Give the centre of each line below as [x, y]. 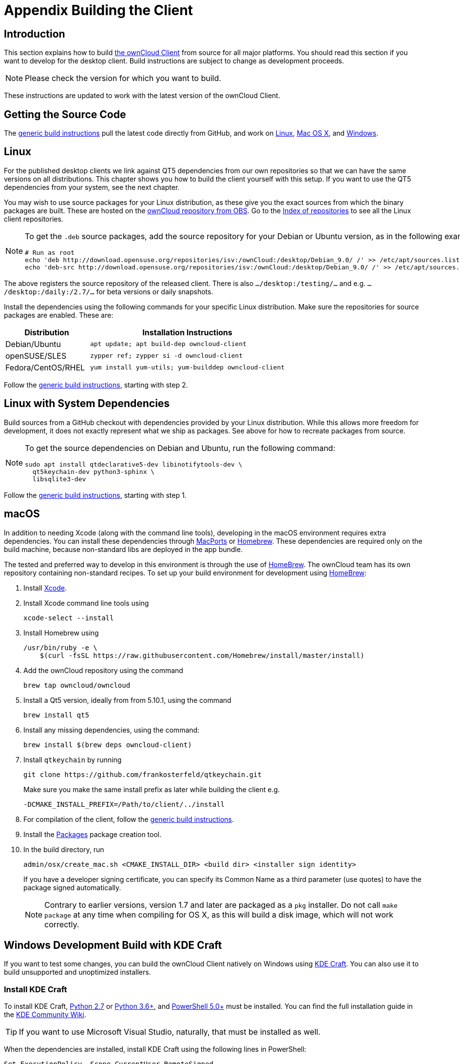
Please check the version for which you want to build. [123, 78]
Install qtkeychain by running [73, 759]
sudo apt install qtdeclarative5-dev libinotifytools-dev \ [134, 464]
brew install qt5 [56, 715]
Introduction [35, 34]
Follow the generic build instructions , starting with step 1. [95, 495]
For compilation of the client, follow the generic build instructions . [129, 819]
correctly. [62, 924]
